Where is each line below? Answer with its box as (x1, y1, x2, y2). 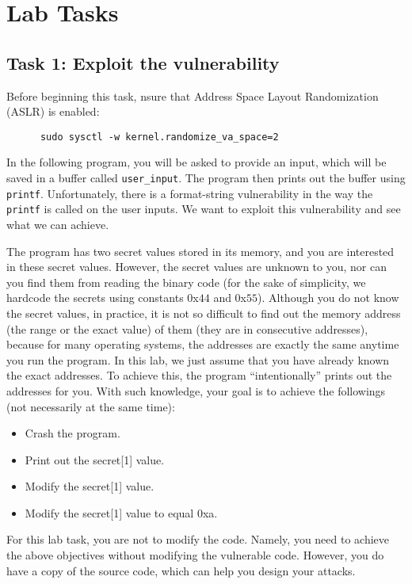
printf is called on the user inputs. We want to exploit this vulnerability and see (6, 200, 401, 217)
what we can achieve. (6, 216, 109, 232)
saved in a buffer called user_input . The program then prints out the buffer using (6, 170, 406, 186)
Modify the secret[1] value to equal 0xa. (25, 504, 218, 521)
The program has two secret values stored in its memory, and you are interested (6, 242, 395, 259)
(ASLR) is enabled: (6, 103, 100, 120)
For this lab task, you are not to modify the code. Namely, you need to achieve (6, 531, 390, 548)
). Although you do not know (257, 289, 399, 306)
